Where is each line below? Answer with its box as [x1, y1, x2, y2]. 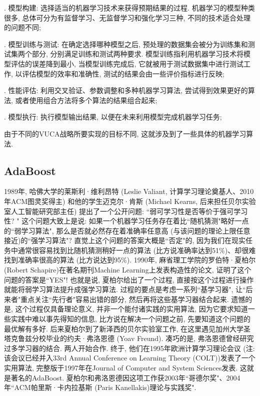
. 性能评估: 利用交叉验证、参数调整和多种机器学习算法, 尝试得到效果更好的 [4, 85, 248, 95]
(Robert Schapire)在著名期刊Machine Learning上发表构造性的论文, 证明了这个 [4, 264, 251, 275]
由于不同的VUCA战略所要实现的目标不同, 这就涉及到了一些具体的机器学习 [4, 128, 246, 138]
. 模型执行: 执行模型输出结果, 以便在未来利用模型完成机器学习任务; [4, 111, 222, 122]
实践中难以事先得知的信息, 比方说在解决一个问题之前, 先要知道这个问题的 [10, 313, 251, 324]
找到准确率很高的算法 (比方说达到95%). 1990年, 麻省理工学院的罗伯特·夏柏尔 [4, 254, 256, 265]
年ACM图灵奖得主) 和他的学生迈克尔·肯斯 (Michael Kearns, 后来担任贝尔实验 [4, 195, 256, 206]
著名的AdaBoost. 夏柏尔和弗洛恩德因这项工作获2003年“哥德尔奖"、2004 [10, 372, 240, 382]
